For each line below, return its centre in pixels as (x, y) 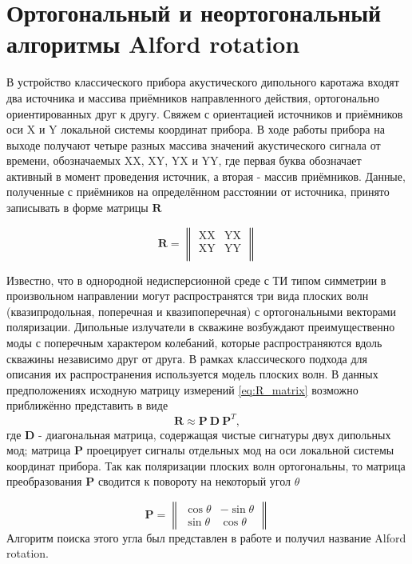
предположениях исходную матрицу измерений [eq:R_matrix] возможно (182, 389)
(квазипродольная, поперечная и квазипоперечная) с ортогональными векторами (201, 311)
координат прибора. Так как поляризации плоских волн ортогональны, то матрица (206, 465)
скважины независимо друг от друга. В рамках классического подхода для (187, 358)
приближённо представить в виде (87, 405)
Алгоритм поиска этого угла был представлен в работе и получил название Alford (206, 537)
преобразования (44, 481)
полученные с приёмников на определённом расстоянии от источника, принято (198, 192)
